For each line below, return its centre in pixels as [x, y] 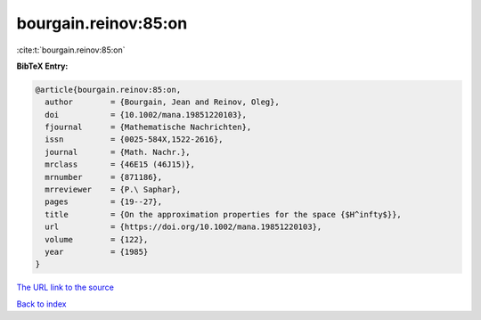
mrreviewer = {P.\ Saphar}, [113, 190]
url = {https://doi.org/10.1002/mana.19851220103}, [183, 227]
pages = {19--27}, [104, 202]
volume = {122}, [97, 239]
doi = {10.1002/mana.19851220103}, [146, 115]
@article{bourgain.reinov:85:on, [108, 90]
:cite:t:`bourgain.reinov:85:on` [71, 50]
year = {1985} [97, 252]
